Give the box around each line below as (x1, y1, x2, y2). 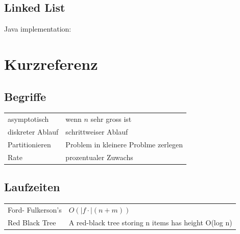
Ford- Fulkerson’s (8, 204, 62, 215)
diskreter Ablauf (8, 126, 59, 137)
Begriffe (4, 88, 46, 104)
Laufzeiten (4, 179, 60, 195)
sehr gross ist (90, 114, 132, 124)
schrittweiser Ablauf (65, 126, 128, 137)
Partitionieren (8, 139, 51, 149)
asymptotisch (8, 114, 49, 124)
